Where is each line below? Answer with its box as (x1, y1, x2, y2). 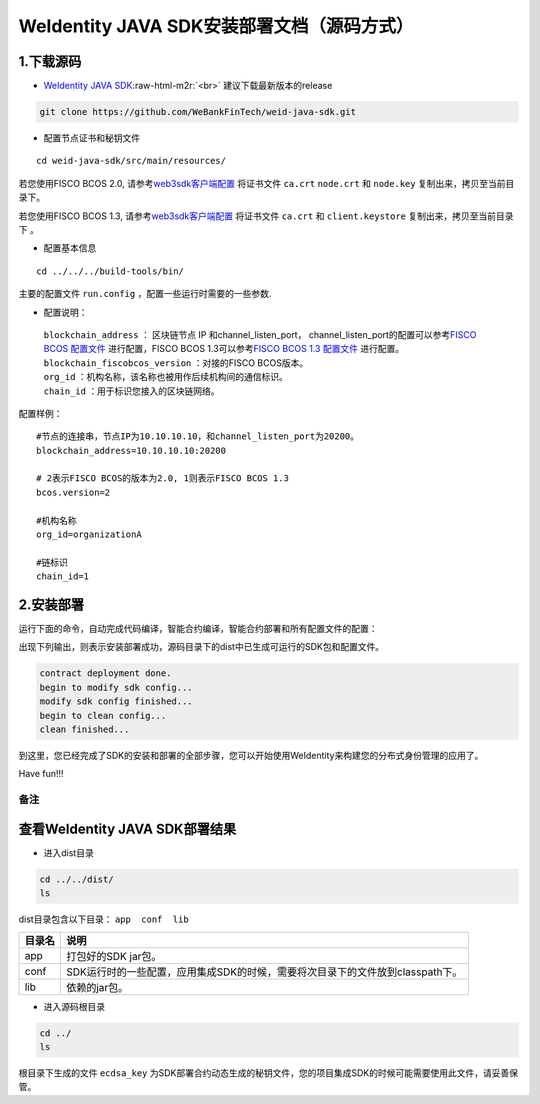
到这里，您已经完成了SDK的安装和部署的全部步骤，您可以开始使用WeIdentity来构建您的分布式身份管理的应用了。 (18, 750, 484, 762)
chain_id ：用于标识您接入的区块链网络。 (43, 385, 220, 397)
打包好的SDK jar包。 (66, 949, 162, 963)
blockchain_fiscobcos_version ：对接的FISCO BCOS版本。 (43, 356, 309, 369)
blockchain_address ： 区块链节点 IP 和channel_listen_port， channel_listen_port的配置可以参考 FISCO (43, 328, 477, 340)
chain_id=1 (36, 571, 90, 582)
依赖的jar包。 (66, 980, 129, 994)
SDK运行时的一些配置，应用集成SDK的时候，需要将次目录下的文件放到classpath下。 (66, 965, 463, 979)
